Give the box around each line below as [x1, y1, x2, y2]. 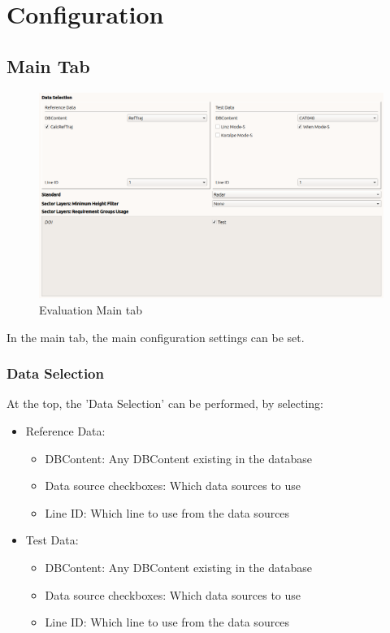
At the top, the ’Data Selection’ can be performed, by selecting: [6, 395, 324, 412]
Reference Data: [25, 422, 106, 439]
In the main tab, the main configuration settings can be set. [6, 328, 305, 345]
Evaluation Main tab [39, 301, 143, 318]
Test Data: [25, 531, 79, 548]
